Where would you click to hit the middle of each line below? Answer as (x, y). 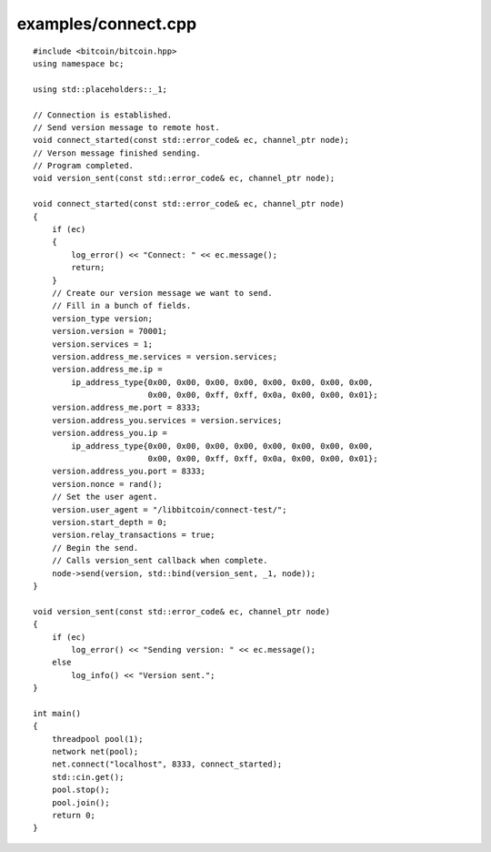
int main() (57, 713)
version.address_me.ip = (107, 370)
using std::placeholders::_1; (100, 89)
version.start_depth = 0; (110, 522)
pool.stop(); (80, 790)
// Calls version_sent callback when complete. (160, 561)
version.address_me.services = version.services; (164, 356)
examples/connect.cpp (107, 24)
